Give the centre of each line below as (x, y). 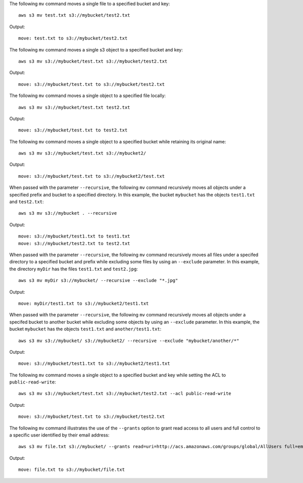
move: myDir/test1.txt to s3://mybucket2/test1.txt (84, 303)
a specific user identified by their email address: (59, 435)
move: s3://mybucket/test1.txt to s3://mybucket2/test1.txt (94, 364)
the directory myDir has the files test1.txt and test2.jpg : (74, 269)
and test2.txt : (27, 202)
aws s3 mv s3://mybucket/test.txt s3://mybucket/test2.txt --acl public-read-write (125, 394)
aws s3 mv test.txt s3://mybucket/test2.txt (74, 15)
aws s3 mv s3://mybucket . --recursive (68, 213)
